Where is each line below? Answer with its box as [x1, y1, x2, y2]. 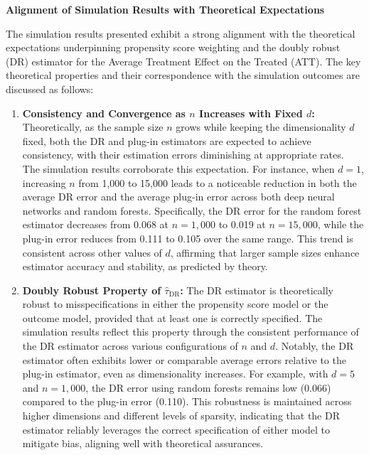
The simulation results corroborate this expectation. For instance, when [22, 161, 335, 176]
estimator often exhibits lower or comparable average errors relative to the [22, 352, 346, 367]
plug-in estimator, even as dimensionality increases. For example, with [22, 366, 328, 381]
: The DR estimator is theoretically [180, 282, 333, 297]
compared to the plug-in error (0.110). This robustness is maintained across [22, 394, 352, 409]
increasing [22, 175, 66, 190]
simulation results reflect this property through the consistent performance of [22, 324, 359, 339]
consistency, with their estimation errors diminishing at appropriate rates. [22, 147, 344, 162]
